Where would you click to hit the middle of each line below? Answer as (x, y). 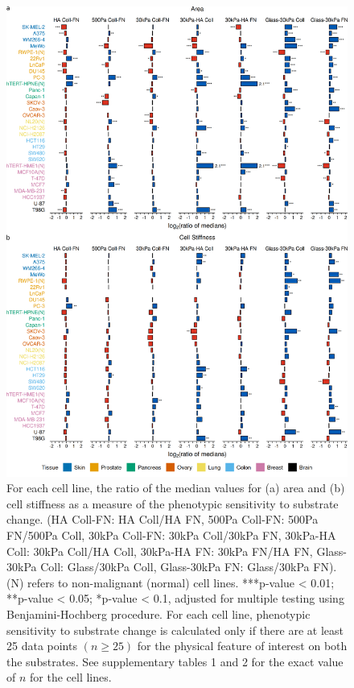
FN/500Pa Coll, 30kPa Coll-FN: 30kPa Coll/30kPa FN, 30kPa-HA (171, 535)
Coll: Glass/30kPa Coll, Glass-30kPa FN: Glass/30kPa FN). (189, 567)
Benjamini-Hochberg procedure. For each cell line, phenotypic (158, 613)
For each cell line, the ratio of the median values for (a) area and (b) (176, 488)
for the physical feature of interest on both (242, 646)
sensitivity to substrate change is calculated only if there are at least (175, 630)
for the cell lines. (71, 677)
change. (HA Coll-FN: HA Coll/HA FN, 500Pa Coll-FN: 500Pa (163, 519)
